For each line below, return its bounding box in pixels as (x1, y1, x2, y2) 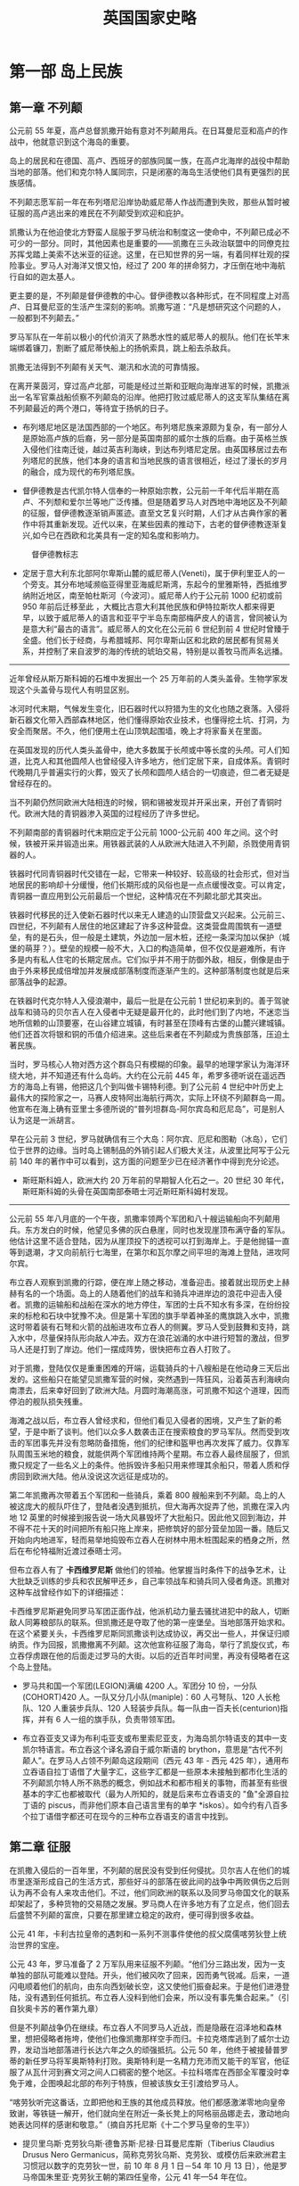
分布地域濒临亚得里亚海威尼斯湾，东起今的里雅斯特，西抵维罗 (61, 579, 287, 590)
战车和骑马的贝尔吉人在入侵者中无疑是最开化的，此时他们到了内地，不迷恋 (9, 1007, 282, 1017)
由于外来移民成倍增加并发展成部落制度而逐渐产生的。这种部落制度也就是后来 (9, 965, 290, 976)
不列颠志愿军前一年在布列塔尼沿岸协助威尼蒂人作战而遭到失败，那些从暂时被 (9, 197, 290, 207)
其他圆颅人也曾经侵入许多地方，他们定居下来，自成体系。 (55, 755, 267, 766)
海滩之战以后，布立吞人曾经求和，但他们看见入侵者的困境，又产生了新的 (9, 1415, 274, 1425)
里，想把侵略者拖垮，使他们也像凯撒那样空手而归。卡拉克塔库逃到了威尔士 (9, 2033, 282, 2043)
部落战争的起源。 (9, 977, 72, 986)
